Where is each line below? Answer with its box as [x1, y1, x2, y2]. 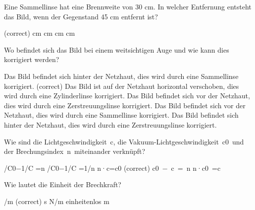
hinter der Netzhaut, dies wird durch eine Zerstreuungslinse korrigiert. [4, 119, 217, 130]
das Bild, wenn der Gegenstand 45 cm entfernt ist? [4, 11, 158, 21]
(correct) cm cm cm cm [4, 28, 75, 38]
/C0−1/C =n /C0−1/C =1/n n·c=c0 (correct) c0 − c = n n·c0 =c [4, 162, 221, 173]
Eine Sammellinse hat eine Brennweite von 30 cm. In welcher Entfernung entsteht [4, 1, 252, 11]
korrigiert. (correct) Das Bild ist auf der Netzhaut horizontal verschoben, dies [4, 80, 239, 91]
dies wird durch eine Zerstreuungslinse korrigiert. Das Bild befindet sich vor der [4, 100, 246, 110]
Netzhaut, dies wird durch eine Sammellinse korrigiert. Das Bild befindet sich [4, 110, 239, 120]
